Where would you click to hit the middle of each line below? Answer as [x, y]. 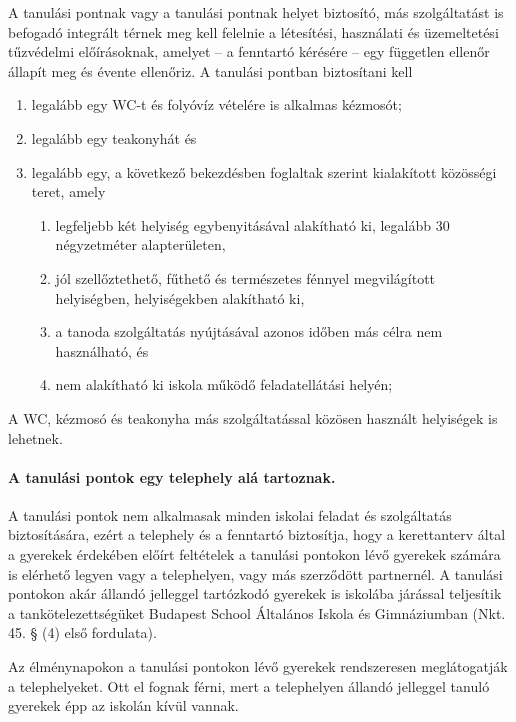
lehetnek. [35, 437]
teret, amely [68, 191]
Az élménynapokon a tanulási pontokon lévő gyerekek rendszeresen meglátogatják [258, 666]
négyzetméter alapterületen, [140, 244]
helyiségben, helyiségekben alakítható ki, [180, 297]
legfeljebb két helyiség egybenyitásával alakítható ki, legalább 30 [252, 224]
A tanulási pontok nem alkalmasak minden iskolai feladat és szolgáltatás [230, 514]
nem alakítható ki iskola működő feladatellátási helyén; [224, 384]
